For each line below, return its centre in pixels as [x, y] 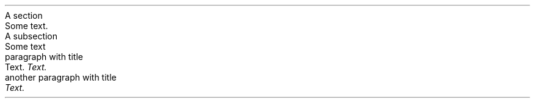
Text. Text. [26, 67]
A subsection [31, 36]
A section [24, 15]
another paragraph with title [61, 77]
